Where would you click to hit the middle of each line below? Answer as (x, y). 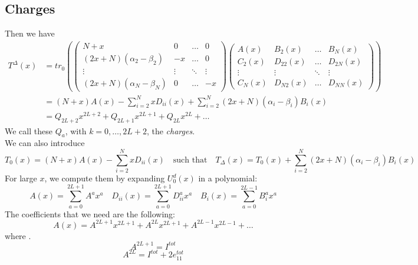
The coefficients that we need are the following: (90, 213)
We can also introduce (45, 143)
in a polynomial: (228, 178)
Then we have (30, 33)
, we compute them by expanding (105, 178)
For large (21, 178)
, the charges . (171, 130)
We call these (29, 130)
